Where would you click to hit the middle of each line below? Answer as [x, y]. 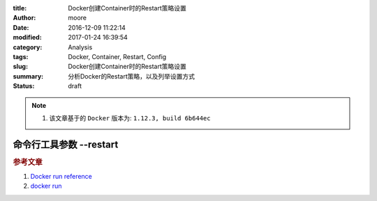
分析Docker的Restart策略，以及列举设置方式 [132, 76]
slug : [20, 67]
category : [28, 47]
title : [20, 8]
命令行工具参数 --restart [66, 144]
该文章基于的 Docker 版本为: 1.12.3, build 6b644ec [130, 118]
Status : [24, 86]
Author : [24, 18]
